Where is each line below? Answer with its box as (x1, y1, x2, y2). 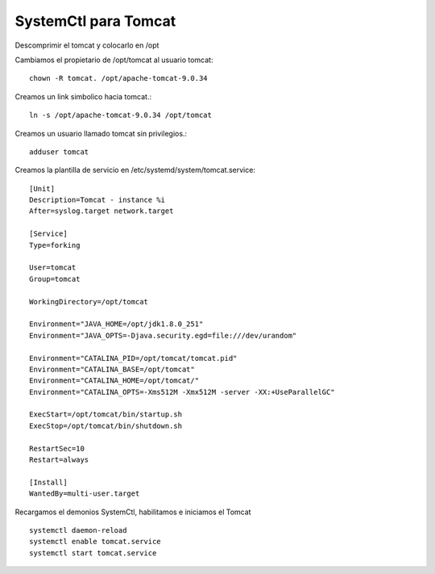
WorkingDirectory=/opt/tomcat (29, 297, 149, 306)
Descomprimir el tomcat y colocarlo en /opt (14, 40, 159, 50)
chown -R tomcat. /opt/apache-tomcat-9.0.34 (29, 73, 209, 83)
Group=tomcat (29, 274, 81, 283)
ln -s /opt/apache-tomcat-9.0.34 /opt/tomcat (29, 111, 213, 120)
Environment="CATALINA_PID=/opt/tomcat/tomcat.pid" (29, 354, 238, 362)
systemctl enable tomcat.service (29, 537, 161, 547)
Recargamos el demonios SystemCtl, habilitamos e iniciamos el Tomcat (14, 507, 251, 517)
